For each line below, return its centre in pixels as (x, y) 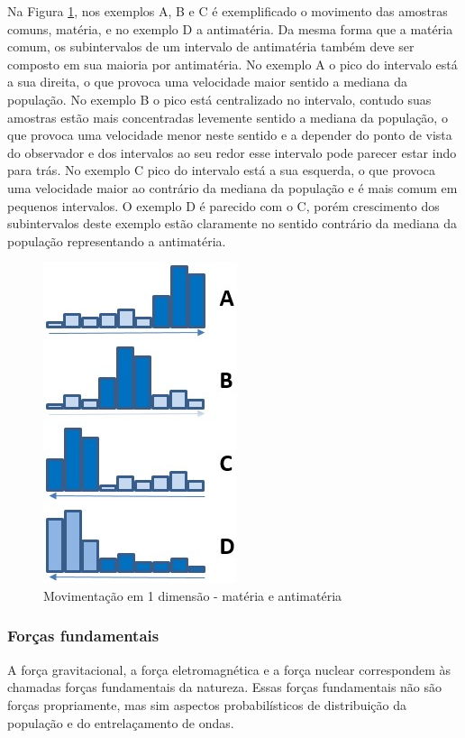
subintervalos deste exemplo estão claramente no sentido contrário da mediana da (232, 223)
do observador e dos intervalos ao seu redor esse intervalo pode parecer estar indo (232, 152)
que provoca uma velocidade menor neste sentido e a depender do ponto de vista (230, 135)
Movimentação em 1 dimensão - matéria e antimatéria (193, 595)
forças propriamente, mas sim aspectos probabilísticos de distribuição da (207, 704)
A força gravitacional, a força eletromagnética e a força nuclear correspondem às (229, 669)
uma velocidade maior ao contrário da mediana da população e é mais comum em (232, 187)
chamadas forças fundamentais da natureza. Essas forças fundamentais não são (225, 687)
